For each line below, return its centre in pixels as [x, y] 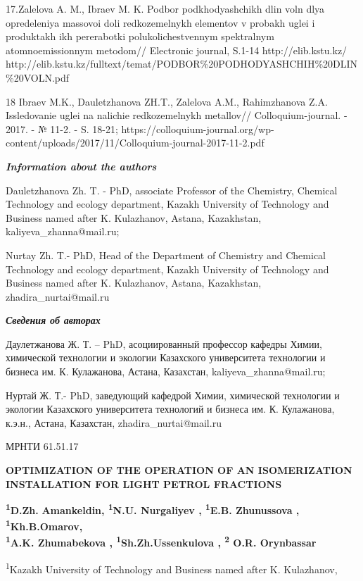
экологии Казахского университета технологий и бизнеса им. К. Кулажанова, [170, 409]
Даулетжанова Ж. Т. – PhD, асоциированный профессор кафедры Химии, [164, 343]
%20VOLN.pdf [38, 77]
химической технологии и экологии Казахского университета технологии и [166, 357]
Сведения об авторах [53, 320]
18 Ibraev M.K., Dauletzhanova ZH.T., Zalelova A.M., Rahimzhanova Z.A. [167, 101]
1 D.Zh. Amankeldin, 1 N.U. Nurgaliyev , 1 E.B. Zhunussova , [153, 509]
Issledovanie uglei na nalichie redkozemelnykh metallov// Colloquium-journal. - [177, 115]
